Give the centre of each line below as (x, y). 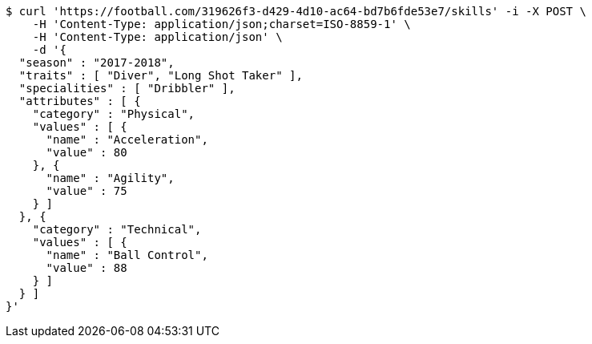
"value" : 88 (87, 268)
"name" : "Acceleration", (127, 140)
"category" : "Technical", (117, 229)
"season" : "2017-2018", (97, 63)
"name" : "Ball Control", (127, 255)
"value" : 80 (87, 152)
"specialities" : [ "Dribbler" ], (127, 88)
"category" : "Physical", (114, 114)
